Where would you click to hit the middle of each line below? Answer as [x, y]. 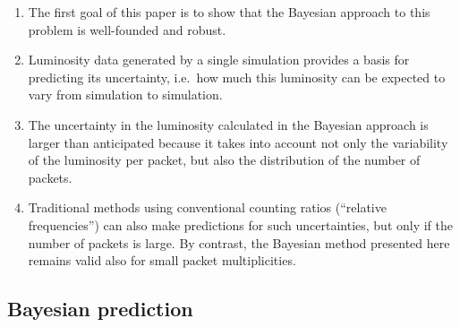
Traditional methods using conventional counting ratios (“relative [207, 207]
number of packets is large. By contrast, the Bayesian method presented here [239, 242]
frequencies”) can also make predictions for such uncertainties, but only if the [241, 224]
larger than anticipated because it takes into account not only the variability [238, 142]
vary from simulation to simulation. [125, 95]
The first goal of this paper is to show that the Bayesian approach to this [229, 12]
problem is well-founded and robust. [127, 29]
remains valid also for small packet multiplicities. [162, 260]
